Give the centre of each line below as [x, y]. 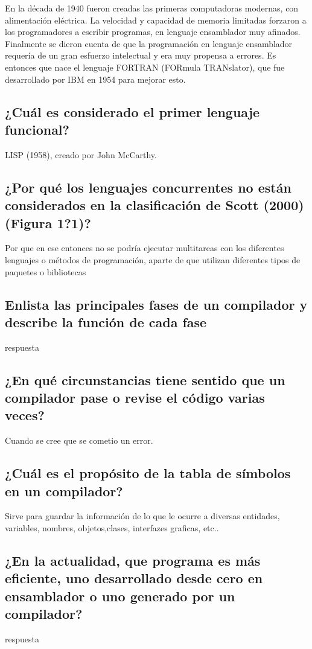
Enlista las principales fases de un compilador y [156, 304]
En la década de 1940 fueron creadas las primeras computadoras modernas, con [152, 8]
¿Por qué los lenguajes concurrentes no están [148, 187]
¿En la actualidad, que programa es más [133, 561]
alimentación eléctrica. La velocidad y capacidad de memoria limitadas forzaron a [156, 20]
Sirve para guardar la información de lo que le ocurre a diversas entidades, [142, 516]
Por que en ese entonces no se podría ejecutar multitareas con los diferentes [145, 248]
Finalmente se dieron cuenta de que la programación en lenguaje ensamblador [149, 43]
